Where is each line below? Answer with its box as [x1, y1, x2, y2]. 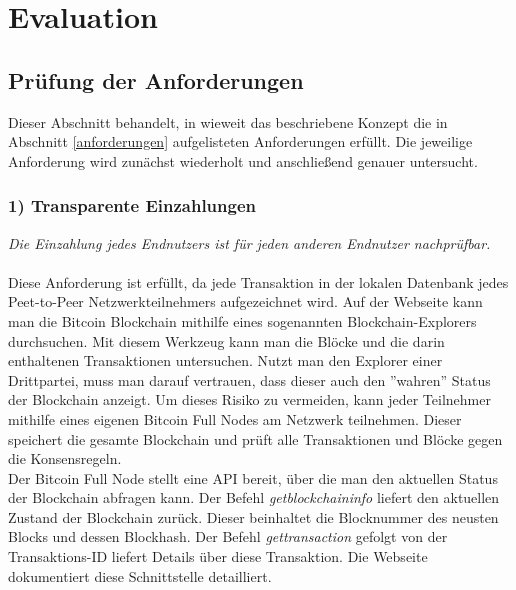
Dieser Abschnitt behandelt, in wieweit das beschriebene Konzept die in [8, 111, 448, 132]
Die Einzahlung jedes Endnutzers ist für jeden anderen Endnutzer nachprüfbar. [8, 232, 491, 253]
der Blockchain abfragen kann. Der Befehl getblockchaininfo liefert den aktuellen [8, 487, 500, 508]
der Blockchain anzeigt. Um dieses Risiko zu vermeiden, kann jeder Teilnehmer [8, 389, 491, 410]
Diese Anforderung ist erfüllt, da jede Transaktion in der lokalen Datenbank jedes [8, 271, 509, 292]
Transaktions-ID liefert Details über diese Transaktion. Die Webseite [8, 546, 428, 567]
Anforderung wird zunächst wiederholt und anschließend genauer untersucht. [8, 150, 478, 171]
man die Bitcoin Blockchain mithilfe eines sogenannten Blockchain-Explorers [8, 310, 477, 331]
